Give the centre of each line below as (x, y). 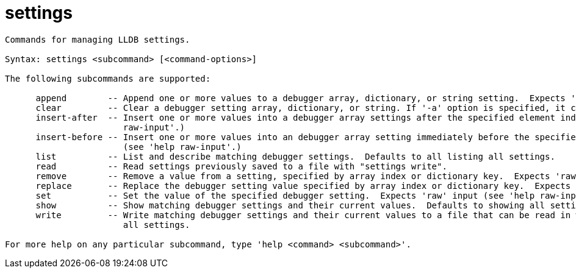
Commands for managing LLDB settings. (98, 39)
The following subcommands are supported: (108, 78)
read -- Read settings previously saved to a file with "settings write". (241, 166)
